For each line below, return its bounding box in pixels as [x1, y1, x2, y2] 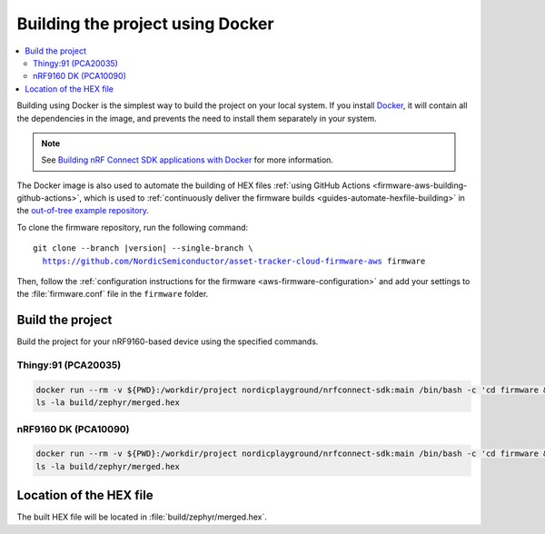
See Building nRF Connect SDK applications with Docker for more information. [41, 154, 333, 165]
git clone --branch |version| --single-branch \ [33, 243, 253, 253]
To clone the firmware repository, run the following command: [16, 222, 249, 232]
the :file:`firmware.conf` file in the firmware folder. [16, 289, 209, 300]
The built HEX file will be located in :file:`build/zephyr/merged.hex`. [16, 511, 268, 522]
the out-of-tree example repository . [16, 205, 150, 216]
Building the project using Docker [16, 14, 274, 34]
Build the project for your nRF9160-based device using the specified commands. [16, 336, 319, 347]
